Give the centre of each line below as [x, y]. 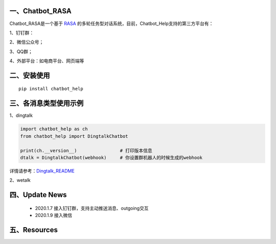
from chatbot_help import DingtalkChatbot [74, 136]
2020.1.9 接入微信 [54, 215]
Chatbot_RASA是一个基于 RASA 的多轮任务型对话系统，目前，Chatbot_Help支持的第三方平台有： [111, 23]
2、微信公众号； [27, 42]
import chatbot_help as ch [54, 129]
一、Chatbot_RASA [40, 11]
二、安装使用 [30, 75]
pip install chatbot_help [51, 89]
